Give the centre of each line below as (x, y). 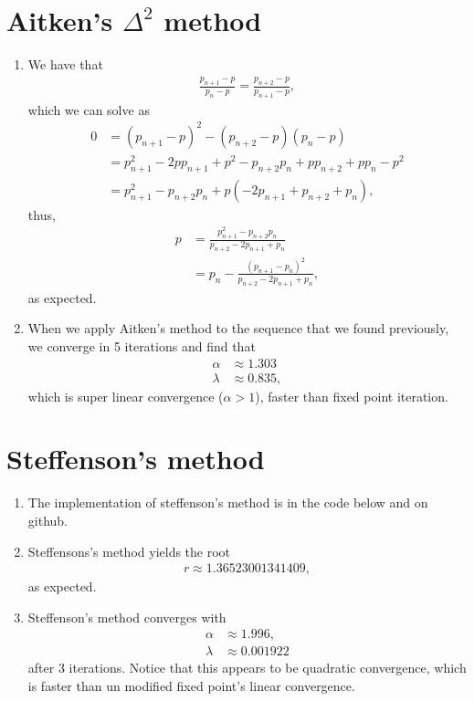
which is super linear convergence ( (126, 396)
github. (47, 520)
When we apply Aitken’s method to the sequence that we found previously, (238, 328)
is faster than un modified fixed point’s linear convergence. (191, 685)
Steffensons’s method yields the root (129, 551)
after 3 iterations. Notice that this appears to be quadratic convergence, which (247, 668)
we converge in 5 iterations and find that (142, 345)
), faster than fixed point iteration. (352, 396)
